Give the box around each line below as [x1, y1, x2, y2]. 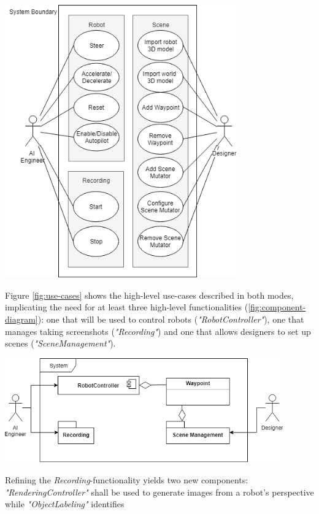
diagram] [5, 313, 38, 326]
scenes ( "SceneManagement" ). [5, 337, 116, 350]
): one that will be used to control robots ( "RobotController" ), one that [37, 313, 304, 326]
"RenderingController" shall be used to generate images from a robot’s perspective [5, 485, 314, 498]
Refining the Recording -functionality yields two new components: [5, 473, 248, 486]
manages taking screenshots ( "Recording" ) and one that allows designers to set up [5, 324, 311, 337]
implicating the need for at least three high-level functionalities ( [5, 301, 248, 313]
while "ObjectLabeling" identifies [5, 497, 125, 510]
